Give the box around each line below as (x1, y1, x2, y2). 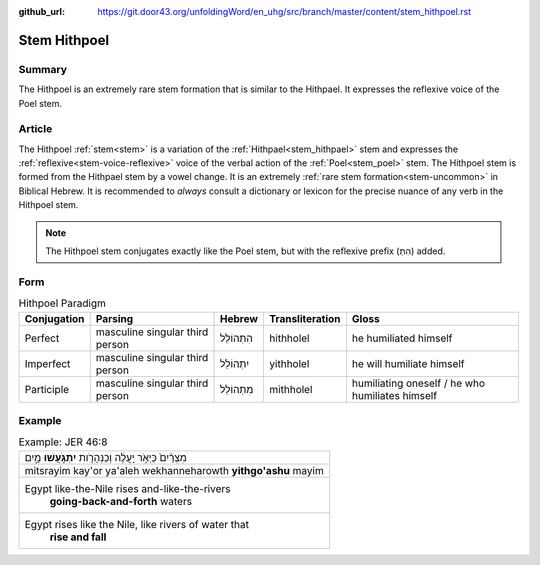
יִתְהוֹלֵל (220, 356, 250, 370)
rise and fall (49, 530, 107, 544)
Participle (24, 382, 70, 396)
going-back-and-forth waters (49, 494, 193, 508)
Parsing (95, 311, 134, 325)
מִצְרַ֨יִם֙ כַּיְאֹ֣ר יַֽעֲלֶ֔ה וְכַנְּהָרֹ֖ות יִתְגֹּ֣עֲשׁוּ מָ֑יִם (24, 450, 187, 464)
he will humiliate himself (351, 356, 465, 370)
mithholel (269, 382, 313, 396)
